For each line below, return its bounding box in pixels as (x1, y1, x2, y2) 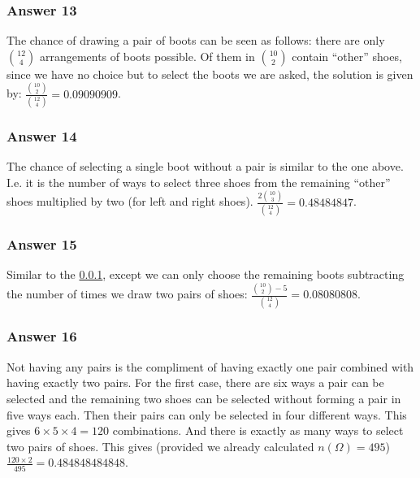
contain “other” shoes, (292, 47, 402, 64)
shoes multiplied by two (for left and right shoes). (6, 193, 253, 210)
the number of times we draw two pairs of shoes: (6, 285, 248, 302)
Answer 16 (6, 326, 77, 346)
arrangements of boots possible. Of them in (39, 47, 255, 64)
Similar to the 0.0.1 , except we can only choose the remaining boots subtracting (6, 266, 405, 283)
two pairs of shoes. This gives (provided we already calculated (6, 437, 314, 454)
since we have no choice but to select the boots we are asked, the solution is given (6, 65, 414, 82)
